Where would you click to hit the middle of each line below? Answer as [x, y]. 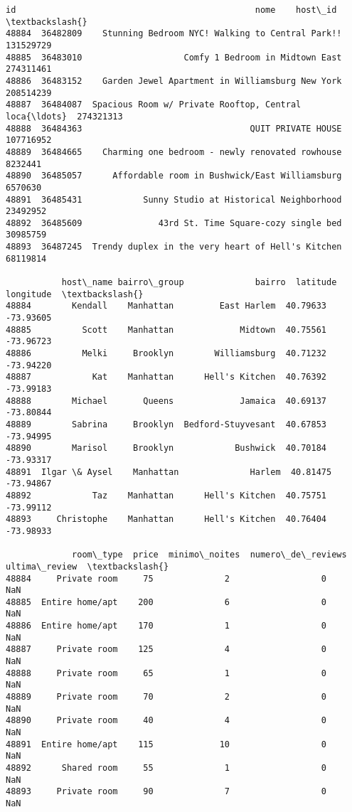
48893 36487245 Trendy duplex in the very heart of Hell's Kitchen [174, 247]
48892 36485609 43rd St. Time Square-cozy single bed [174, 223]
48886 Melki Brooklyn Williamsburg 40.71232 [166, 354]
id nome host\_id [171, 10]
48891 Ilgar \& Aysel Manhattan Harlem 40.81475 [169, 472]
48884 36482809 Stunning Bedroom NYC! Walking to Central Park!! [174, 34]
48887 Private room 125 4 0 [166, 650]
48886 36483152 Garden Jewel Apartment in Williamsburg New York [174, 81]
